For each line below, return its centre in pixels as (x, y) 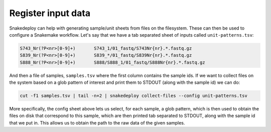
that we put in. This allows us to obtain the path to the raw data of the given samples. (97, 122)
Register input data (50, 13)
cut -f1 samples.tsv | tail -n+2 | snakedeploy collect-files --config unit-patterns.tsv (134, 96)
